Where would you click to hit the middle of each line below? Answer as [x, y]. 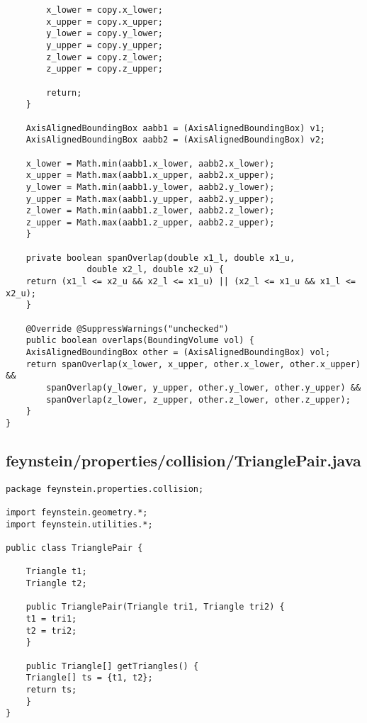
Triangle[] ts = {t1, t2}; [89, 678]
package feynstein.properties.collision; [105, 489]
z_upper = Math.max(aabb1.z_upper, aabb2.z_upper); [150, 222]
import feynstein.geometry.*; [77, 513]
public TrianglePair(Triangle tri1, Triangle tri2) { [155, 607]
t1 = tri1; [51, 619]
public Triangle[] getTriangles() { [112, 666]
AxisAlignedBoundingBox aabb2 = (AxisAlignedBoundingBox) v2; [176, 140]
